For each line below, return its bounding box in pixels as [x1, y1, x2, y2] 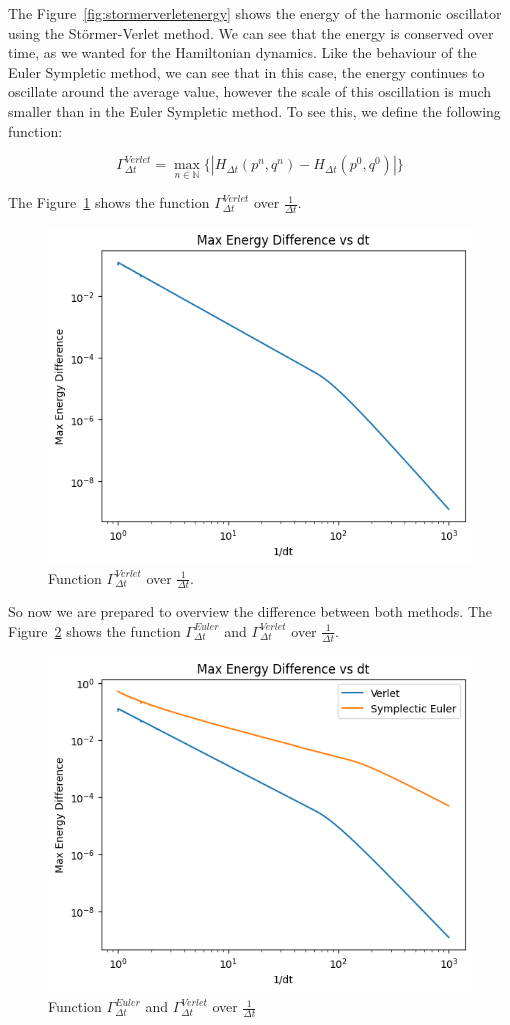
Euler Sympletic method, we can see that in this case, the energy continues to [8, 61, 485, 82]
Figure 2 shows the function [8, 620, 181, 641]
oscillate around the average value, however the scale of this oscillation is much [8, 81, 492, 102]
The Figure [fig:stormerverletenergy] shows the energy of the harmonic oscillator [8, 3, 502, 23]
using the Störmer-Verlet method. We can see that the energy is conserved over [8, 22, 494, 43]
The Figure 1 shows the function [8, 192, 210, 213]
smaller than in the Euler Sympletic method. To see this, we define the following [8, 100, 501, 121]
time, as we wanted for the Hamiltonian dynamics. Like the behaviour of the [8, 42, 477, 63]
